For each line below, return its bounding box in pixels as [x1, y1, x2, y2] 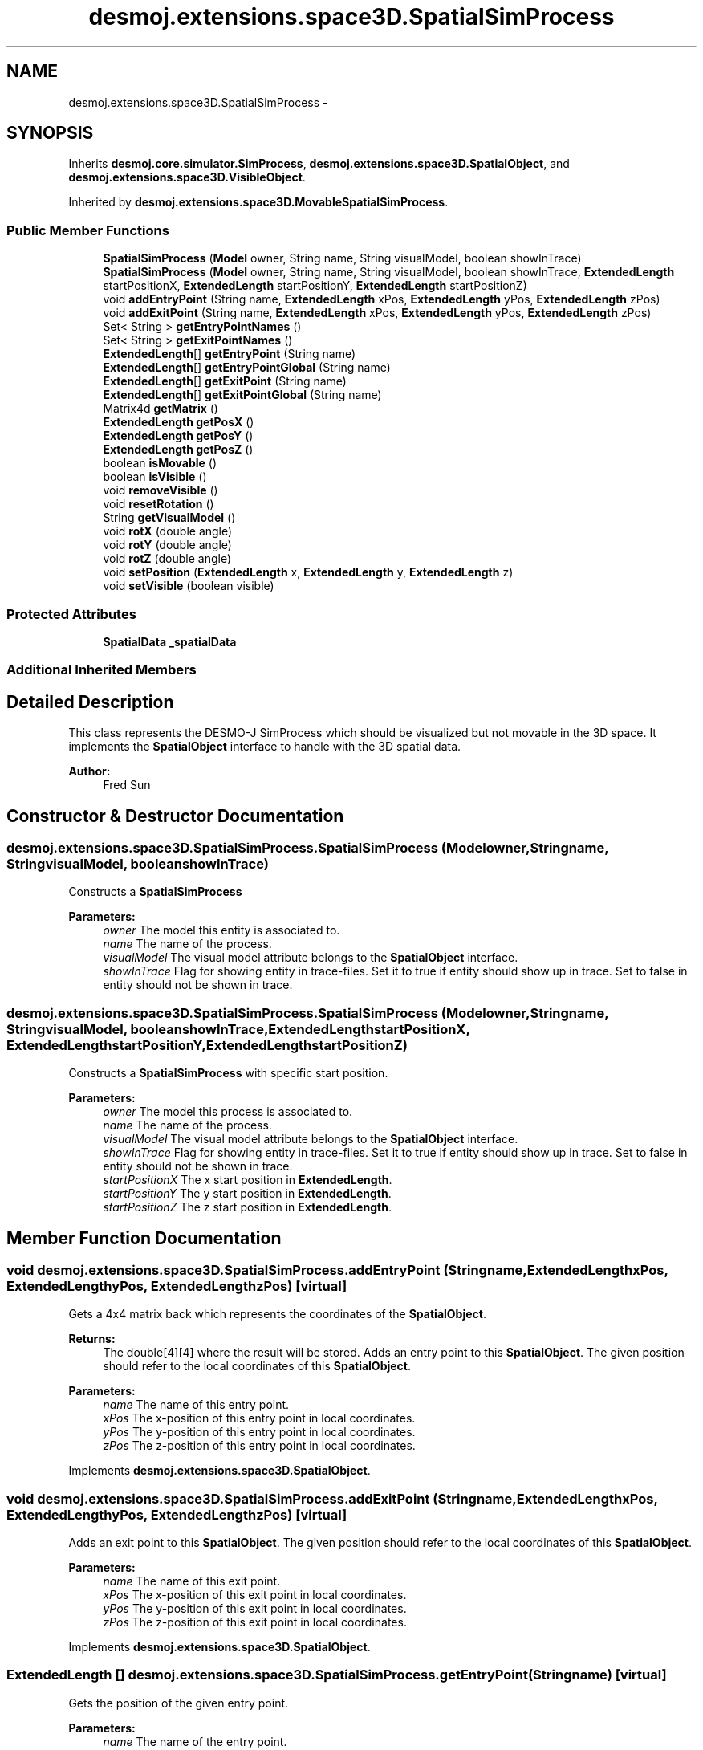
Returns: [68, 1332, 116, 1346]
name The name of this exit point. [103, 1574, 281, 1589]
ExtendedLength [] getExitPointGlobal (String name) [103, 388, 382, 402]
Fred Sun [103, 778, 151, 792]
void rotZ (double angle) [103, 551, 232, 566]
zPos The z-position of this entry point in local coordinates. [103, 1439, 416, 1453]
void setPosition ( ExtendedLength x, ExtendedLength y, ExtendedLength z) [103, 565, 514, 580]
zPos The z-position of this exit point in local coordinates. [103, 1615, 407, 1630]
